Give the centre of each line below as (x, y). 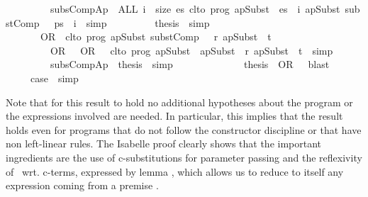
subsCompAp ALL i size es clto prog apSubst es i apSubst (195, 9)
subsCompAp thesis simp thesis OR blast (190, 64)
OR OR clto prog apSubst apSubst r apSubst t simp (191, 50)
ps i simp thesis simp (132, 22)
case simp (54, 78)
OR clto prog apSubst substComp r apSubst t (156, 36)
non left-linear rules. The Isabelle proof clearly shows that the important (164, 143)
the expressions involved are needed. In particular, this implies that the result (174, 116)
